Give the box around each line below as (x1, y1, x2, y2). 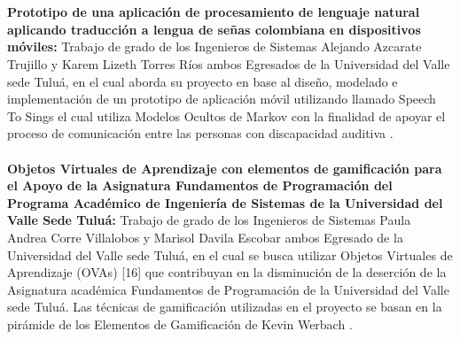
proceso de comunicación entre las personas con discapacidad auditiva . (7, 124, 394, 143)
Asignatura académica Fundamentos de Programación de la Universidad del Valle (7, 280, 449, 298)
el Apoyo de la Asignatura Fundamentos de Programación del (7, 176, 393, 195)
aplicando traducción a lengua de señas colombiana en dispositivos (7, 19, 421, 38)
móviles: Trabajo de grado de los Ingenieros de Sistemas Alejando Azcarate (7, 37, 422, 56)
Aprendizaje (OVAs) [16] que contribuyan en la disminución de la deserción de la (7, 263, 447, 281)
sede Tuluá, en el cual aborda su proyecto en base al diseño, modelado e (7, 72, 398, 90)
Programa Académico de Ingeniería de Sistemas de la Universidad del (7, 193, 443, 212)
